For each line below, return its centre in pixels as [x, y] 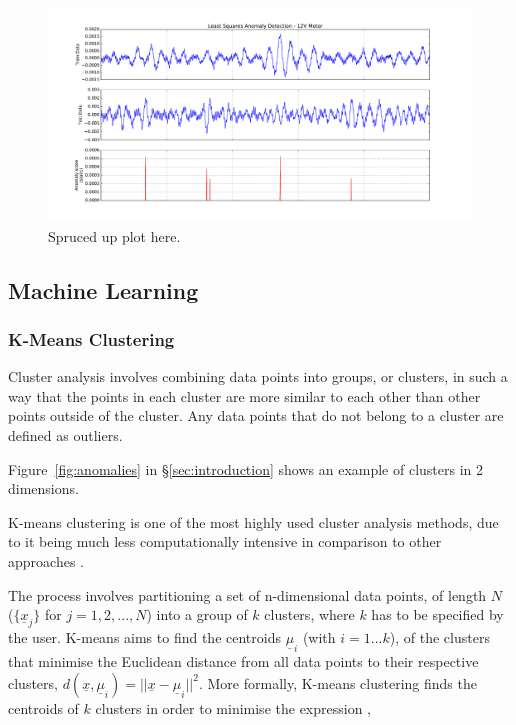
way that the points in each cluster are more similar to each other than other [244, 395]
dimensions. [43, 488]
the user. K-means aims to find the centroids [144, 637]
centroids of [43, 707]
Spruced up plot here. [114, 235]
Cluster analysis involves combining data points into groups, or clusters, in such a [258, 376]
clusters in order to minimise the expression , [233, 707]
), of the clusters [439, 637]
